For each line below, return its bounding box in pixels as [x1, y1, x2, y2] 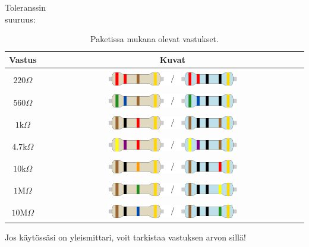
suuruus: [5, 12, 36, 25]
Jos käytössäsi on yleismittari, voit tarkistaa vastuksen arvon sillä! [5, 230, 246, 243]
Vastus [9, 53, 37, 65]
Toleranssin [5, 1, 46, 13]
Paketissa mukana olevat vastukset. [90, 33, 219, 45]
